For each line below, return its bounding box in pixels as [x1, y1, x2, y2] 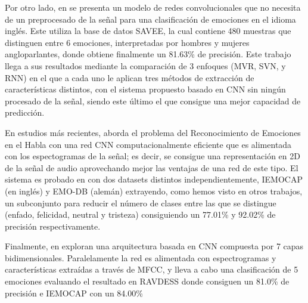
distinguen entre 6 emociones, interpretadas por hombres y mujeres [5, 36, 250, 48]
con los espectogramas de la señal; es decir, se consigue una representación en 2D [5, 150, 300, 162]
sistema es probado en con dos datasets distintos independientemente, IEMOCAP [5, 173, 303, 185]
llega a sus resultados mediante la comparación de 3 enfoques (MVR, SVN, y [5, 59, 286, 72]
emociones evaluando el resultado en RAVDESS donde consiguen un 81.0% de [5, 275, 290, 287]
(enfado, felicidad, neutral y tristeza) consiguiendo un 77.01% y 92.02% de [5, 208, 276, 221]
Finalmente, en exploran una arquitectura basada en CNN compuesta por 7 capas [5, 240, 304, 252]
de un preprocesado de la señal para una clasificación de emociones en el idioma [5, 13, 296, 25]
